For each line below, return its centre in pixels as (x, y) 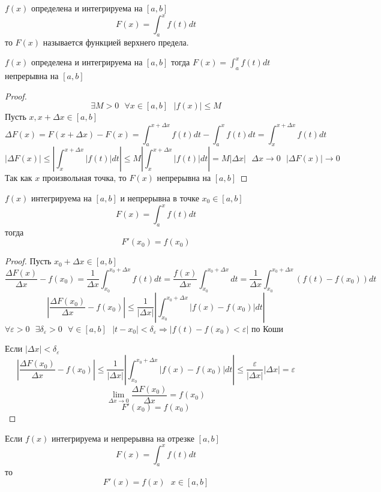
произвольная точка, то (84, 178)
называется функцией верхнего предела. (116, 42)
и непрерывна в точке (160, 197)
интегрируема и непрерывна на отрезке (123, 438)
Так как (19, 178)
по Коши (267, 328)
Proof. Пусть (28, 261)
